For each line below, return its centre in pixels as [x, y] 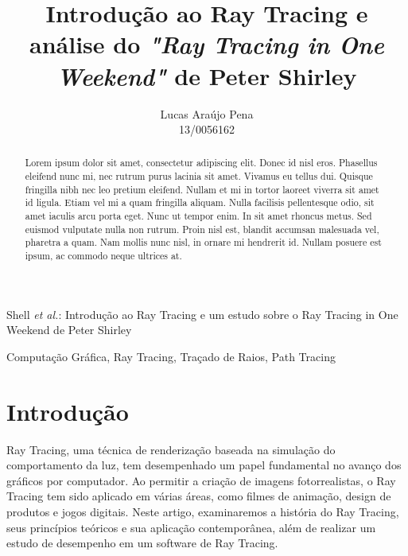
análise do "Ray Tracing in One [207, 45]
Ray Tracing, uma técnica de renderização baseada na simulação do [171, 449]
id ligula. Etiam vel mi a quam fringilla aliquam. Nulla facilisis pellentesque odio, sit [200, 202]
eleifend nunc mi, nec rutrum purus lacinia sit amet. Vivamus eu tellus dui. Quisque [199, 176]
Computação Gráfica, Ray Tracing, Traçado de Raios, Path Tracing [171, 356]
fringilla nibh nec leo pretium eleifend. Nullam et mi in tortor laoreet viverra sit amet [202, 189]
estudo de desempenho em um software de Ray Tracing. [142, 543]
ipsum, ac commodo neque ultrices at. [103, 256]
